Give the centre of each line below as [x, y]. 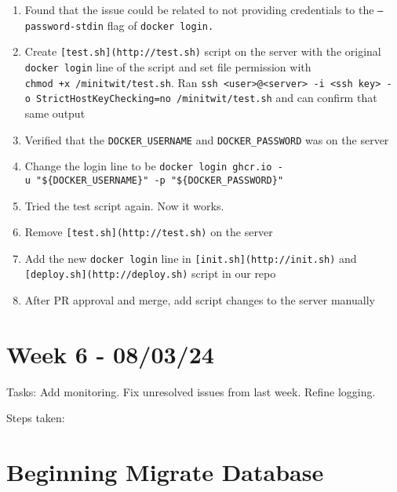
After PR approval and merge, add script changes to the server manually [200, 300]
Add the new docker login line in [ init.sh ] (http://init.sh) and [191, 258]
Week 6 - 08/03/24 [110, 354]
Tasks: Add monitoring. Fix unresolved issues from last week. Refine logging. [191, 391]
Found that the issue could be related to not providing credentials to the [199, 9]
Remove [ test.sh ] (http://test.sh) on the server [149, 232]
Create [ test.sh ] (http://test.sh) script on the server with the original [203, 51]
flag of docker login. [160, 25]
